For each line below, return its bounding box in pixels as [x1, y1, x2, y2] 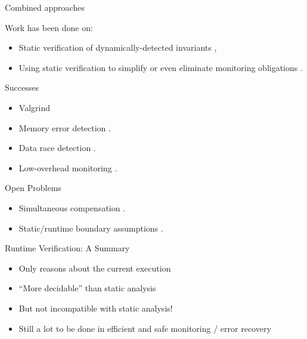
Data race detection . [18, 141, 96, 154]
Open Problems [5, 181, 61, 194]
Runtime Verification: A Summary [5, 242, 130, 254]
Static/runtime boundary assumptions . [18, 221, 163, 234]
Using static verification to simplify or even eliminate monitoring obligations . [18, 61, 303, 73]
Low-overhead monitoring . [18, 161, 117, 174]
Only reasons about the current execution [18, 261, 171, 274]
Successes [5, 81, 39, 94]
